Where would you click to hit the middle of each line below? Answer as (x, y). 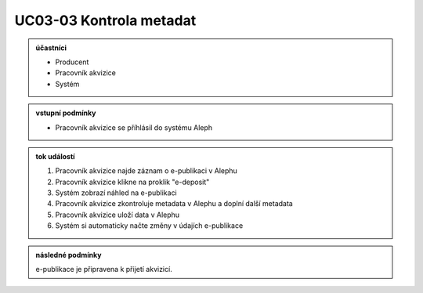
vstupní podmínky (66, 113)
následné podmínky (69, 255)
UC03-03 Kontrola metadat (105, 20)
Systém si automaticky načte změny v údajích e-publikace (149, 226)
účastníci (51, 48)
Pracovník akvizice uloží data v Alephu (117, 215)
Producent (72, 62)
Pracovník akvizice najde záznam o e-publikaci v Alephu (146, 171)
